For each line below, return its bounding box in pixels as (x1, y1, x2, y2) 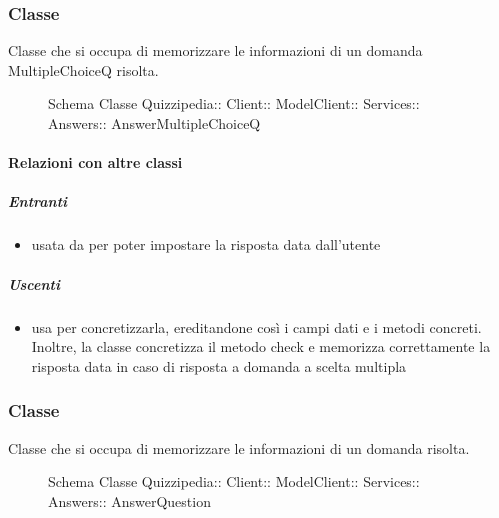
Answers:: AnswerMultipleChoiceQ (48, 113, 261, 133)
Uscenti (8, 273, 60, 294)
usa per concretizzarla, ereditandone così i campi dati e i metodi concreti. (31, 316, 482, 337)
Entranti (8, 191, 68, 212)
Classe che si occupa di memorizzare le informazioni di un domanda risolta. (8, 437, 470, 458)
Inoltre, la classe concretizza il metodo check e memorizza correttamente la (31, 336, 491, 357)
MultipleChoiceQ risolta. (8, 59, 159, 80)
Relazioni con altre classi (8, 152, 183, 173)
